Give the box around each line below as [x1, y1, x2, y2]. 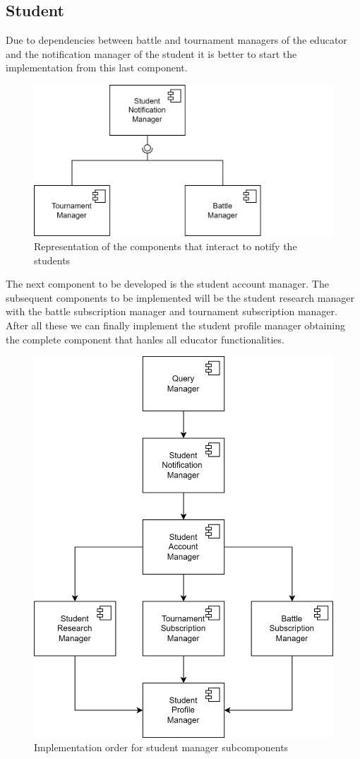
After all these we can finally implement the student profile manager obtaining [6, 318, 345, 333]
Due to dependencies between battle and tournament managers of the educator [6, 33, 347, 47]
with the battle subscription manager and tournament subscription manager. [6, 304, 337, 319]
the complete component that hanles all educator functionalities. [6, 331, 284, 346]
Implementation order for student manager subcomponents [34, 740, 289, 755]
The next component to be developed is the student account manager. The [6, 276, 329, 291]
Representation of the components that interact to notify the [34, 239, 297, 254]
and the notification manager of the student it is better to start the [6, 46, 297, 61]
